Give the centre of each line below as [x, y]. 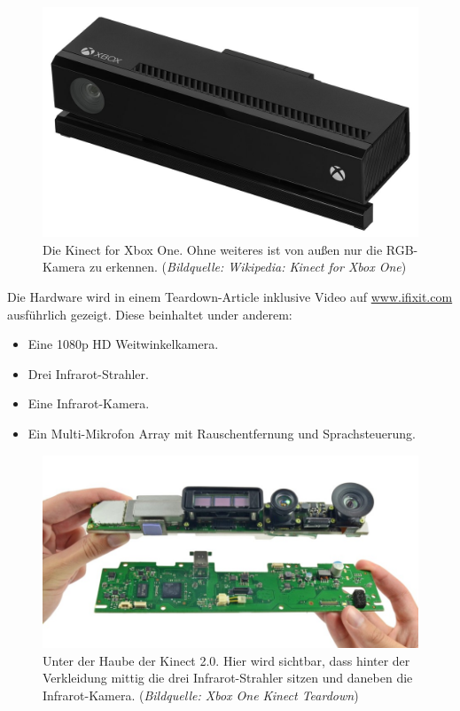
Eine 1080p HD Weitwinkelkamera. [123, 344]
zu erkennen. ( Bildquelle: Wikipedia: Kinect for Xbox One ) [248, 267]
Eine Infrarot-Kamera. [89, 403]
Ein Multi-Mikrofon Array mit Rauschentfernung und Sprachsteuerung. [222, 433]
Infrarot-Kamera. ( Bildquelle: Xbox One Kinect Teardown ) [201, 695]
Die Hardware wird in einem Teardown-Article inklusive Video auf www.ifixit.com [230, 296]
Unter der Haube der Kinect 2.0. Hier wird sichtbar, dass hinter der [226, 660]
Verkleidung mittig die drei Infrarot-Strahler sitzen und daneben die [228, 678]
